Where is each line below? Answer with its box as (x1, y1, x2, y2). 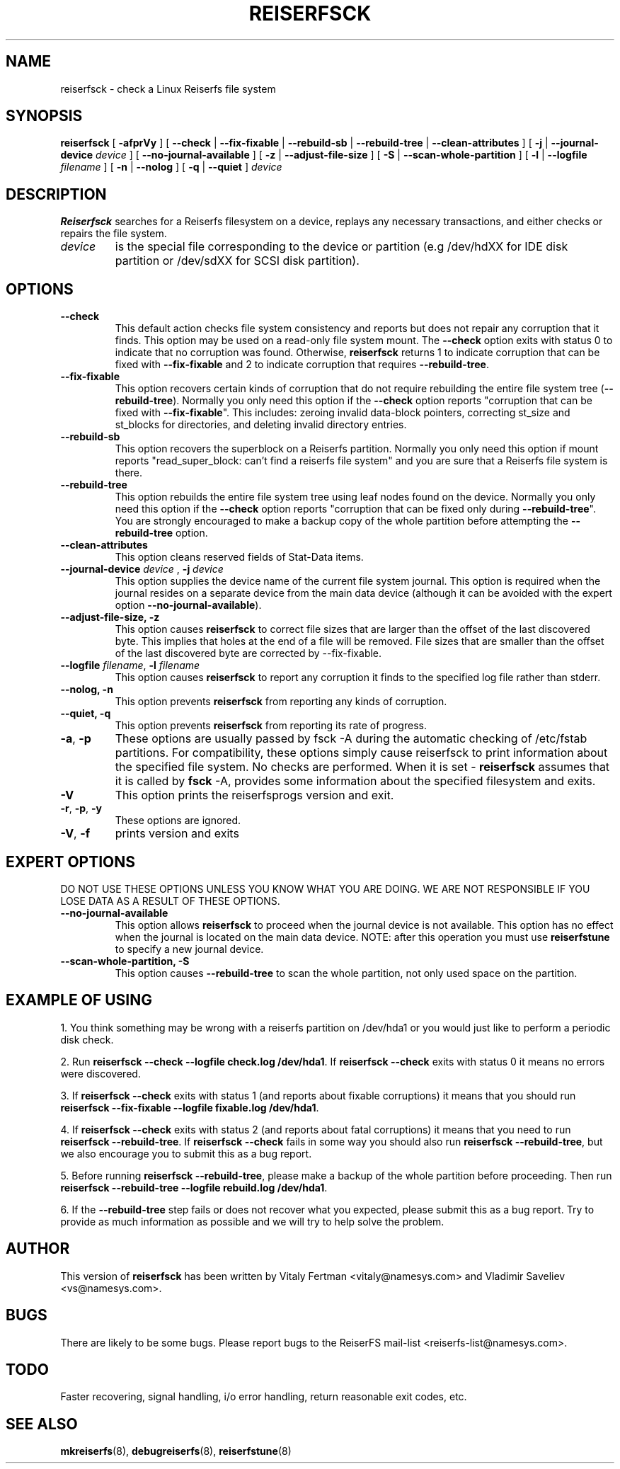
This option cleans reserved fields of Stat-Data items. (115, 551, 364, 564)
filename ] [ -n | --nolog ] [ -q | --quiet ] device (60, 161, 282, 173)
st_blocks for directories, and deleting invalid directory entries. (115, 418, 407, 431)
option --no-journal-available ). (115, 599, 262, 612)
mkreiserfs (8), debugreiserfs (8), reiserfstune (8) (60, 1445, 292, 1458)
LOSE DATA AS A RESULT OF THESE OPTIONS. (60, 894, 280, 907)
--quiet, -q (60, 707, 111, 720)
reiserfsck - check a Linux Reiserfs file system (60, 82, 276, 95)
